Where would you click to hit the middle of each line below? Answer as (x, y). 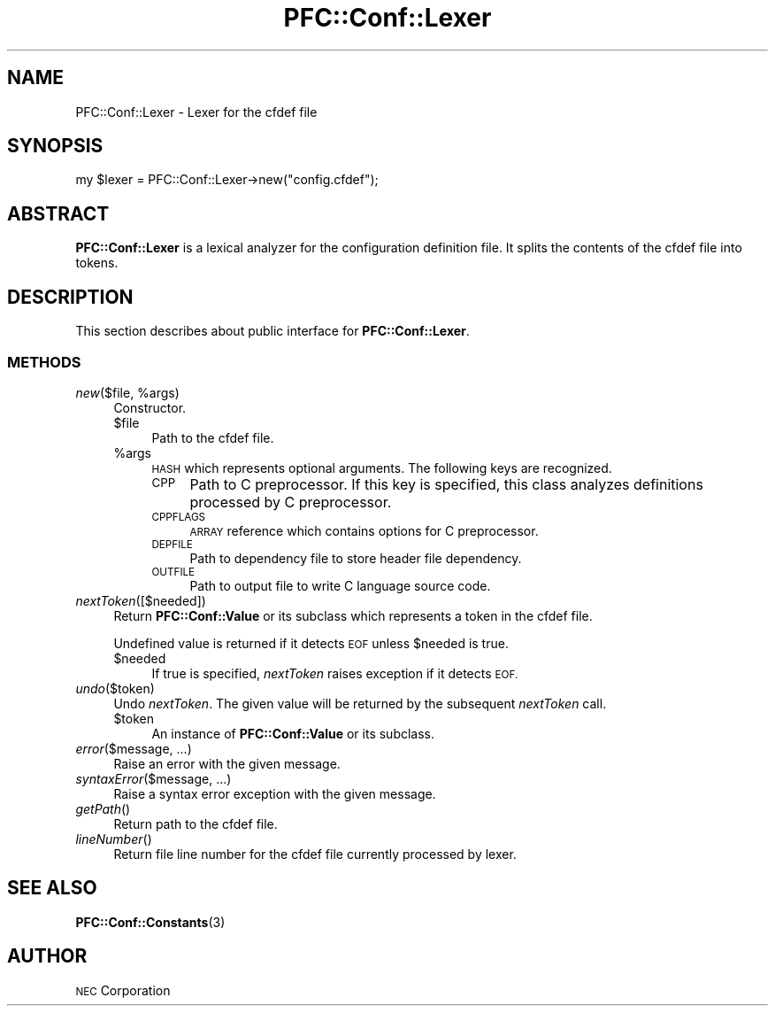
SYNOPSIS (55, 146)
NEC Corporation (123, 990)
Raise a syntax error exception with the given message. (275, 793)
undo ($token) (115, 688)
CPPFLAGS (179, 517)
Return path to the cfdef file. (196, 824)
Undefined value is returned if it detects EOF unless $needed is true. (311, 643)
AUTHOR (47, 956)
